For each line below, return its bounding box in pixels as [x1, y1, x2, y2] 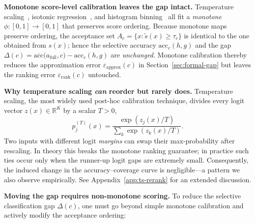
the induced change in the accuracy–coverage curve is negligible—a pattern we [4, 165, 240, 174]
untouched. [88, 69, 121, 80]
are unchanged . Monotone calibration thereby [111, 49, 247, 59]
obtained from [4, 40, 47, 50]
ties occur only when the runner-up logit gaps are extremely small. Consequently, [4, 155, 249, 165]
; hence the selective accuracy [67, 40, 156, 50]
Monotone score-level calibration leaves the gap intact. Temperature [4, 1, 234, 11]
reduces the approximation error [4, 59, 101, 69]
